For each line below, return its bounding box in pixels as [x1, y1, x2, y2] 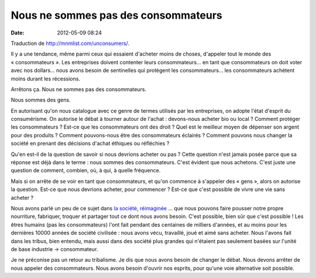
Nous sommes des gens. [11, 96, 71, 103]
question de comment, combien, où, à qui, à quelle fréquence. [11, 167, 161, 174]
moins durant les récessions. [11, 75, 80, 82]
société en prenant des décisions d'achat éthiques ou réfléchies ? [11, 140, 170, 147]
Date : [11, 29, 25, 36]
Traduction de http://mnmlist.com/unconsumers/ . [11, 40, 130, 47]
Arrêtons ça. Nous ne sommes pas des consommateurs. [11, 85, 146, 93]
